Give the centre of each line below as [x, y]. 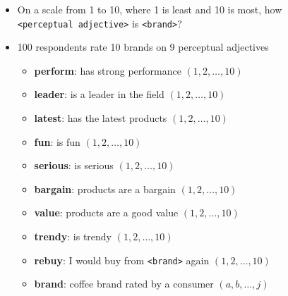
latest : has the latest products [101, 118]
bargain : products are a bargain [105, 189]
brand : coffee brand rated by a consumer [124, 284]
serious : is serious [74, 165]
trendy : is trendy [73, 236]
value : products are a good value [106, 212]
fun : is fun [57, 141]
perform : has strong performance [108, 70]
